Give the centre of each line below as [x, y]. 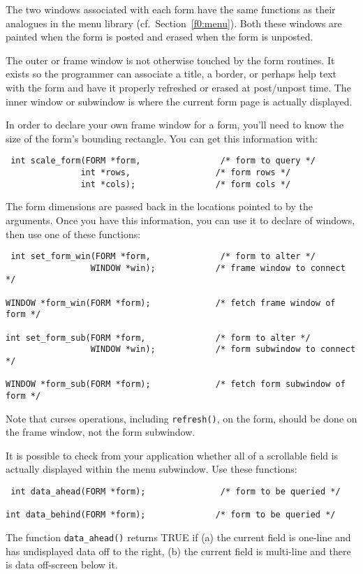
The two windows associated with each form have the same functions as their [171, 9]
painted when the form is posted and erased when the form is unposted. [160, 37]
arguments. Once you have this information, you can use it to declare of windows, [180, 220]
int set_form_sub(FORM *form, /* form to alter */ [158, 338]
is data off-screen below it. [62, 565]
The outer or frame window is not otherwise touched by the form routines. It [170, 60]
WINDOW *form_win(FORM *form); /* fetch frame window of [171, 303]
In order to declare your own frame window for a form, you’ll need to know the [175, 125]
